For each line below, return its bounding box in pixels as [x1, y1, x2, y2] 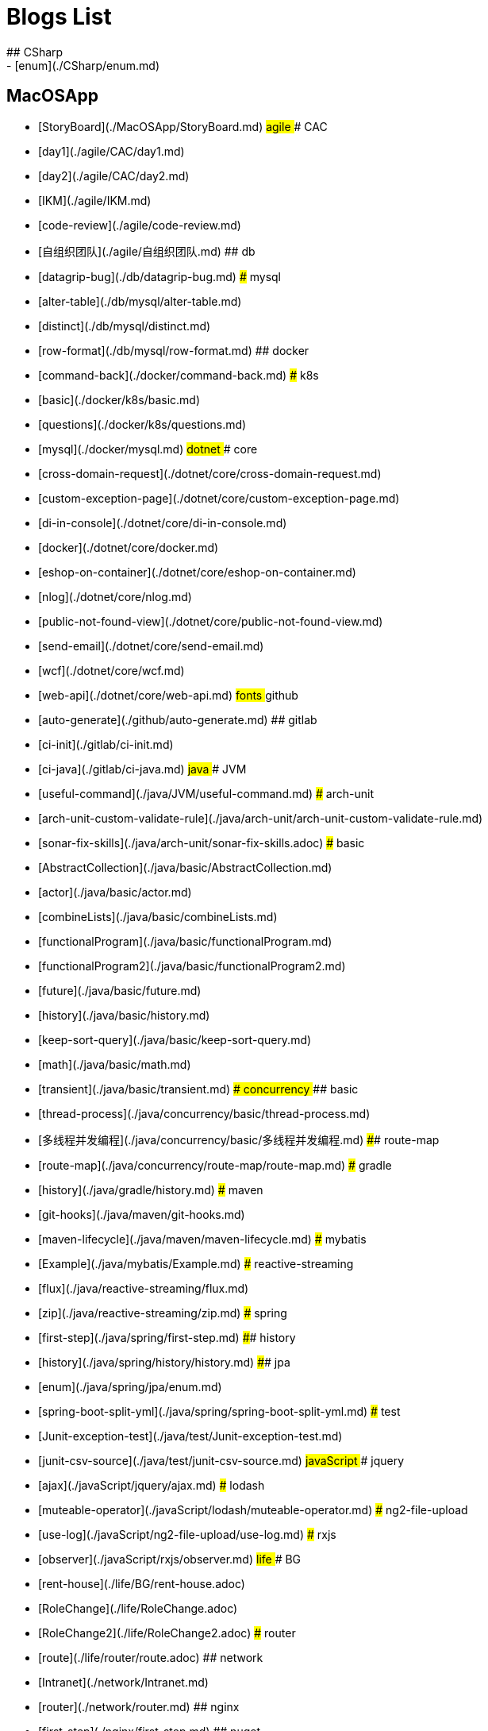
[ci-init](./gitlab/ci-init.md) [38, 737, 174, 751]
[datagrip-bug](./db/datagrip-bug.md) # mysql [38, 269, 281, 283]
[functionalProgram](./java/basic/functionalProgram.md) [38, 934, 332, 948]
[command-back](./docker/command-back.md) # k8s [38, 368, 319, 382]
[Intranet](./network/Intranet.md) [38, 1675, 209, 1689]
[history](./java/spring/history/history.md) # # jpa [38, 1355, 290, 1369]
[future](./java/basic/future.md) [38, 983, 202, 997]
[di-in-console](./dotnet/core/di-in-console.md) [38, 515, 287, 530]
